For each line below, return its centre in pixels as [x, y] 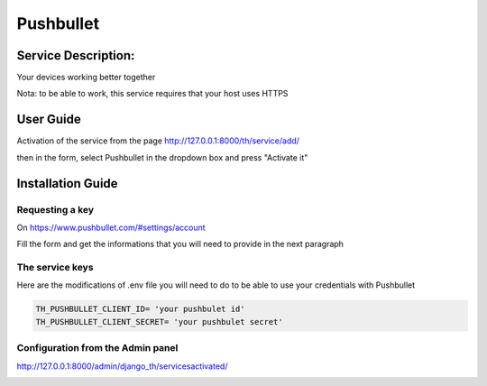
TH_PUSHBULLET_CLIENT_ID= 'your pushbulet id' [140, 309]
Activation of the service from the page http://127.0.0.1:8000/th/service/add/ [158, 141]
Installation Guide [67, 184]
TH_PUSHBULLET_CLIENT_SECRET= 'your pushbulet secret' [159, 322]
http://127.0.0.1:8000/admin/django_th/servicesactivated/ [122, 366]
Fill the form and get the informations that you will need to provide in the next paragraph [180, 244]
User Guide [49, 119]
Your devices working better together [86, 78]
